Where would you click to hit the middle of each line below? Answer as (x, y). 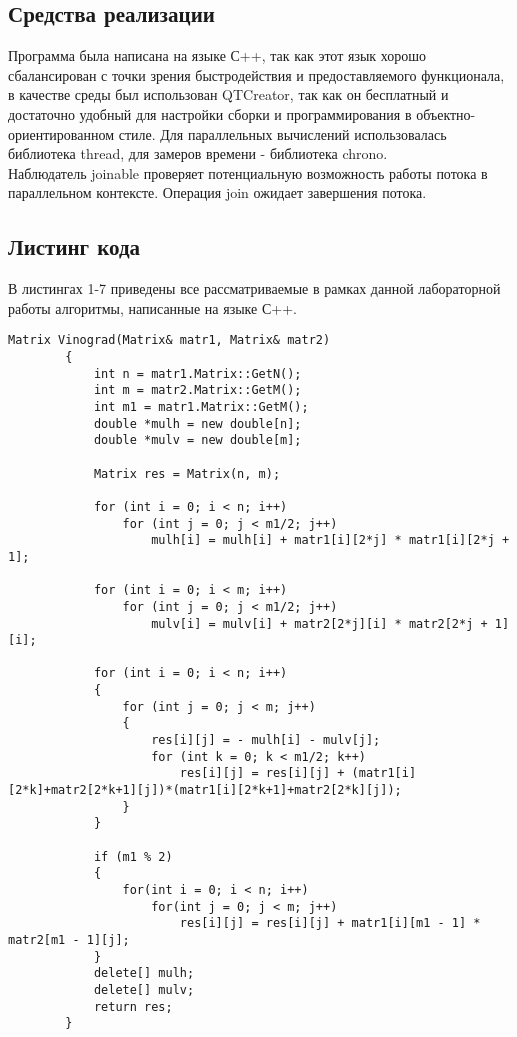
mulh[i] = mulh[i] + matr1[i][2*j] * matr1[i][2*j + (330, 540)
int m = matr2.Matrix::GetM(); (197, 390)
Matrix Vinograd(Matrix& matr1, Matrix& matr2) (169, 340)
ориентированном (61, 133)
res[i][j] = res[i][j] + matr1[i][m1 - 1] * (330, 923)
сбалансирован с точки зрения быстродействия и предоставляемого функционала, (256, 74)
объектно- (446, 113)
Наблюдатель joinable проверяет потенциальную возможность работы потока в (248, 172)
